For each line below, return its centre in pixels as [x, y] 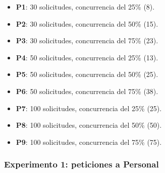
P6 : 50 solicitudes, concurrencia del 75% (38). [87, 91]
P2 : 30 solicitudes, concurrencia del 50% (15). [87, 23]
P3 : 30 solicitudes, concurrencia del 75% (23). [87, 40]
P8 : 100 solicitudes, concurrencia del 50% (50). [89, 125]
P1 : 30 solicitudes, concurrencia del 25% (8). [85, 7]
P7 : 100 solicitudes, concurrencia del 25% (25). [89, 108]
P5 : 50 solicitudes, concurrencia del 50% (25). [87, 74]
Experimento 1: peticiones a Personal [81, 164]
